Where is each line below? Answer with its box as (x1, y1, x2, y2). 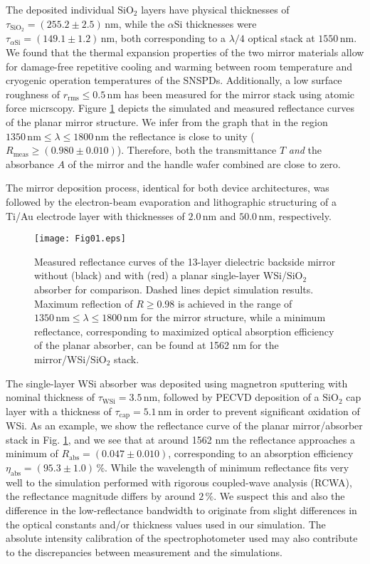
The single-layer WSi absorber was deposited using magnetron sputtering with (6, 375, 348, 390)
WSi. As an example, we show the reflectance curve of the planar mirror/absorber (6, 418, 363, 433)
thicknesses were (186, 16, 257, 31)
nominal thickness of (6, 390, 95, 404)
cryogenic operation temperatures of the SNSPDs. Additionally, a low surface (6, 73, 342, 88)
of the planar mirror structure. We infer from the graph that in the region (6, 115, 328, 130)
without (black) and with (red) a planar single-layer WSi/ (34, 268, 287, 283)
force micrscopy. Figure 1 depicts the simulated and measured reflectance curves (6, 100, 354, 115)
